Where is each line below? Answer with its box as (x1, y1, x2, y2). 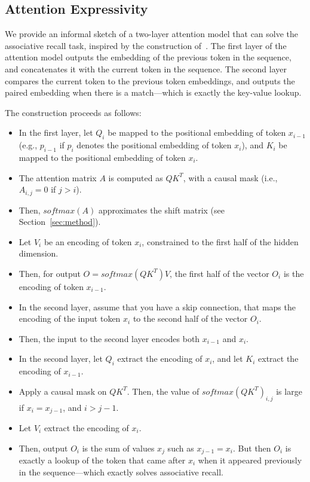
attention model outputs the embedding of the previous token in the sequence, (5, 51, 291, 63)
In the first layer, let (19, 126, 93, 139)
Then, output (19, 441, 68, 454)
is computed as (108, 171, 163, 184)
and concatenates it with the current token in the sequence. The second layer (5, 62, 287, 75)
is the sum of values (82, 441, 155, 454)
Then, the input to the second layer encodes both (19, 332, 200, 344)
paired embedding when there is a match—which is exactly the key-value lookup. (5, 86, 302, 99)
